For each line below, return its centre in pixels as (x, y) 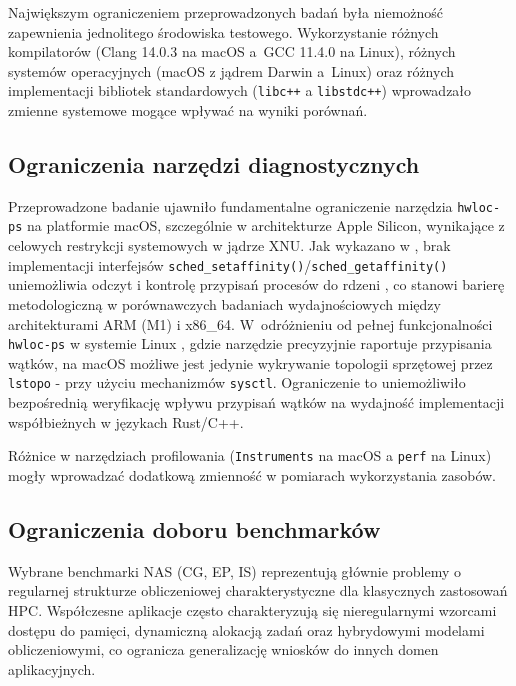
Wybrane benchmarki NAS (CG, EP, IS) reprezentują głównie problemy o (235, 570)
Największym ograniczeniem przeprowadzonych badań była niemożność (226, 12)
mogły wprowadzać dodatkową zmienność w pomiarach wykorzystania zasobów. (252, 474)
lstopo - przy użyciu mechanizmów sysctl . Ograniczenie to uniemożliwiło (237, 382)
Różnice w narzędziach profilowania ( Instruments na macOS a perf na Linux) (250, 455)
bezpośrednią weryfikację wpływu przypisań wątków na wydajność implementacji (256, 402)
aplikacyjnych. (52, 668)
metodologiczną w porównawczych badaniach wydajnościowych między (224, 303)
